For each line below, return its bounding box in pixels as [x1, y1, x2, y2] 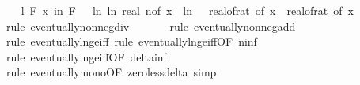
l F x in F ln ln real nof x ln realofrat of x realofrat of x [21, 2, 354, 18]
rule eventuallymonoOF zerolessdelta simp [6, 64, 217, 80]
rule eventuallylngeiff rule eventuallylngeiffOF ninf [6, 33, 257, 50]
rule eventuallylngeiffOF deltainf [6, 48, 167, 65]
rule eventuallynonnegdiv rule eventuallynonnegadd [6, 17, 296, 34]
